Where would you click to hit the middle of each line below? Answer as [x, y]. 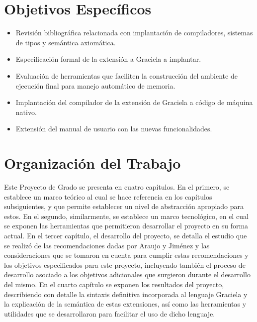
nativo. [26, 112]
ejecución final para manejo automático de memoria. [95, 85]
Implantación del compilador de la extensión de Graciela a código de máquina [134, 102]
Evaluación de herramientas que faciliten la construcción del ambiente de [127, 75]
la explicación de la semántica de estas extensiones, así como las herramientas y [125, 304]
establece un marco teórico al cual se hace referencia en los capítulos [108, 196]
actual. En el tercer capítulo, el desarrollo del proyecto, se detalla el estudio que [126, 235]
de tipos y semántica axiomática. [66, 42]
